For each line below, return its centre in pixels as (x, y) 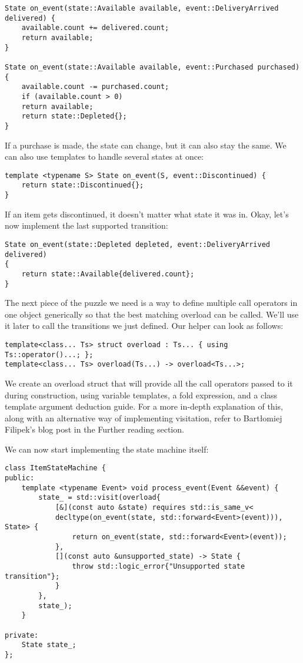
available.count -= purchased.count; (95, 87)
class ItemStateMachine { (55, 468)
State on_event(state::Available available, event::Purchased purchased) (152, 67)
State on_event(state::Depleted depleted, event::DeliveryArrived (138, 244)
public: (20, 478)
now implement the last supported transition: (86, 225)
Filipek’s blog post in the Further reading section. (94, 429)
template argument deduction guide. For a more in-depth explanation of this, (144, 406)
